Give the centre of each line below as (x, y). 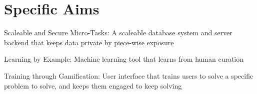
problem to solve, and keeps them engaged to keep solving (93, 85)
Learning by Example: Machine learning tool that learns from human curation (124, 59)
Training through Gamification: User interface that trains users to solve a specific (129, 75)
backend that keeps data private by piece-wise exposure (89, 42)
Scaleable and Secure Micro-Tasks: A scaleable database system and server (118, 33)
